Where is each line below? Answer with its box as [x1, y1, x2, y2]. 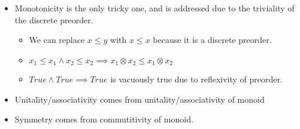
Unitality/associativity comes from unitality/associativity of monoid [14, 93, 265, 105]
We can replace [29, 33, 85, 46]
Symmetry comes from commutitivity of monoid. [14, 113, 193, 125]
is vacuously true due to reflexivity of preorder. [110, 73, 283, 85]
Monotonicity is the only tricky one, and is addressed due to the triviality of [14, 2, 295, 14]
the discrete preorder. [14, 13, 93, 26]
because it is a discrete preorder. [153, 33, 272, 46]
